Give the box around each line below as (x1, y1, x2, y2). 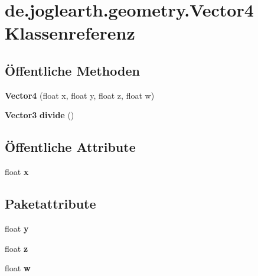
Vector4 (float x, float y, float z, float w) (5, 89, 155, 101)
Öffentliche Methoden (5, 61, 140, 79)
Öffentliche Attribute (5, 138, 136, 156)
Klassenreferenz (5, 21, 135, 45)
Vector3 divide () (5, 109, 74, 121)
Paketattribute (5, 194, 96, 213)
